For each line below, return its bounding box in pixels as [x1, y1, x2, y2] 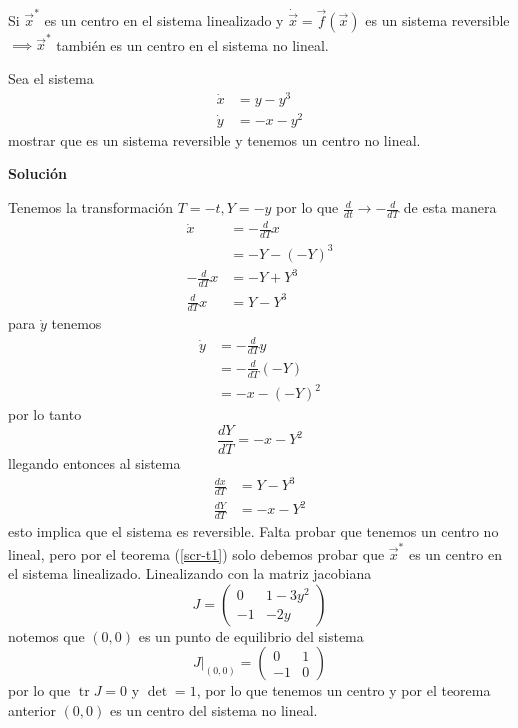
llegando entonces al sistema [8, 453, 181, 474]
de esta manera [403, 197, 497, 218]
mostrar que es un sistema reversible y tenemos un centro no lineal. [8, 129, 421, 150]
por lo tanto [8, 404, 82, 425]
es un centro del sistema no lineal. [109, 700, 318, 721]
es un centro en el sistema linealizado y [44, 9, 284, 30]
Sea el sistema [8, 68, 94, 89]
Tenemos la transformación [8, 197, 174, 218]
